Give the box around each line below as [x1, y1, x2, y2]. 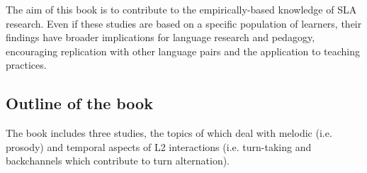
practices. [6, 57, 47, 72]
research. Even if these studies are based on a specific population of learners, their [6, 16, 362, 30]
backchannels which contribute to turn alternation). [6, 153, 230, 168]
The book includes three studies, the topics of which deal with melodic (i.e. [6, 125, 332, 140]
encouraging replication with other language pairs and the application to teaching [6, 43, 361, 58]
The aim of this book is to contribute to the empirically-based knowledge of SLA [6, 2, 357, 16]
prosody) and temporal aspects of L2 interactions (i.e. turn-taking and [6, 139, 312, 154]
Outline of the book [6, 92, 153, 114]
